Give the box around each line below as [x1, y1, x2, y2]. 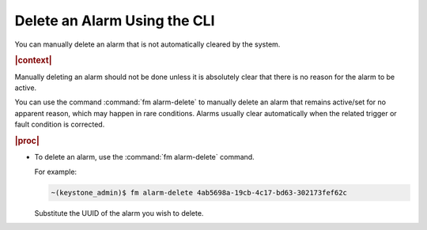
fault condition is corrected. [14, 119, 105, 130]
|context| [14, 55, 52, 66]
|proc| [14, 135, 40, 146]
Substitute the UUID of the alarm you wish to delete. [34, 208, 204, 217]
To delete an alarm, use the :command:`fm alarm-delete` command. [34, 153, 255, 162]
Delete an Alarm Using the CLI [14, 12, 215, 29]
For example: [34, 167, 77, 176]
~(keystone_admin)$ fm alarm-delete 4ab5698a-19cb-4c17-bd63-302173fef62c [51, 188, 348, 197]
